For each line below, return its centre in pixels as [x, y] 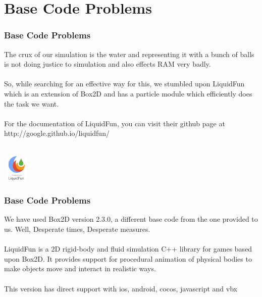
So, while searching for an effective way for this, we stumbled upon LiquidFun [124, 84]
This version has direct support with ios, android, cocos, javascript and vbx [121, 288]
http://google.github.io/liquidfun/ [57, 133]
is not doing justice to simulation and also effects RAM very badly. [108, 64]
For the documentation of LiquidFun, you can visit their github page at [115, 123]
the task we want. [32, 103]
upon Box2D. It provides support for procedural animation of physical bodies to [128, 258]
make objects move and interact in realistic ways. [80, 268]
